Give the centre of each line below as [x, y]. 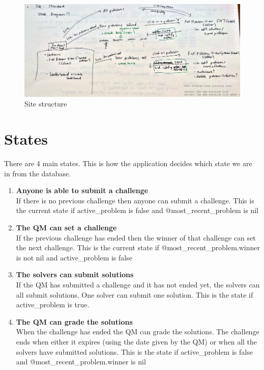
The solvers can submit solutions [75, 274]
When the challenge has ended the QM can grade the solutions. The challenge [138, 332]
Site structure [46, 104]
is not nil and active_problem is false [74, 257]
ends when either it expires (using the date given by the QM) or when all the [137, 341]
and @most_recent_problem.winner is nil [81, 362]
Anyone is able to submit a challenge [82, 190]
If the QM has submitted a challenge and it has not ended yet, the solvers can [138, 285]
